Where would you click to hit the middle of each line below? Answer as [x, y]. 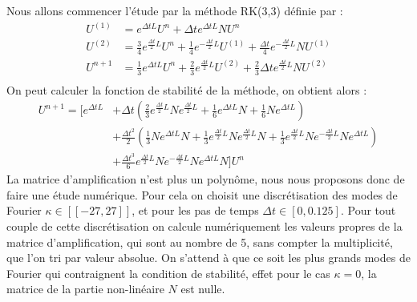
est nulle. [203, 289]
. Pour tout [368, 210]
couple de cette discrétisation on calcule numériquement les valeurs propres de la [204, 226]
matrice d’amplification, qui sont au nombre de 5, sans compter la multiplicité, [200, 242]
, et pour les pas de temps [195, 210]
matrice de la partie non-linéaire [85, 289]
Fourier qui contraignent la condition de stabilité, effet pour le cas [168, 273]
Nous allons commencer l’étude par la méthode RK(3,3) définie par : [175, 10]
